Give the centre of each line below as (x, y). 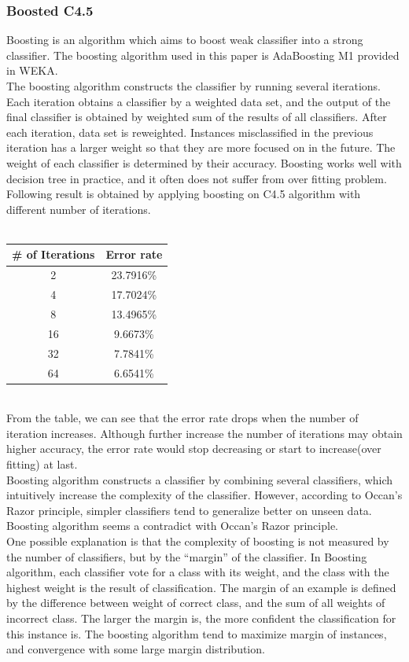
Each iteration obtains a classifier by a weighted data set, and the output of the (199, 101)
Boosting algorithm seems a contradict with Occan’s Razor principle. (173, 526)
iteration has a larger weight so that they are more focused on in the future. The (201, 147)
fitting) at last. (42, 463)
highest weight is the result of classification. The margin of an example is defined (201, 587)
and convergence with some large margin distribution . (136, 649)
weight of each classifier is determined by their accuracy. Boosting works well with (204, 162)
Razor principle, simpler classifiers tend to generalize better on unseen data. (189, 510)
